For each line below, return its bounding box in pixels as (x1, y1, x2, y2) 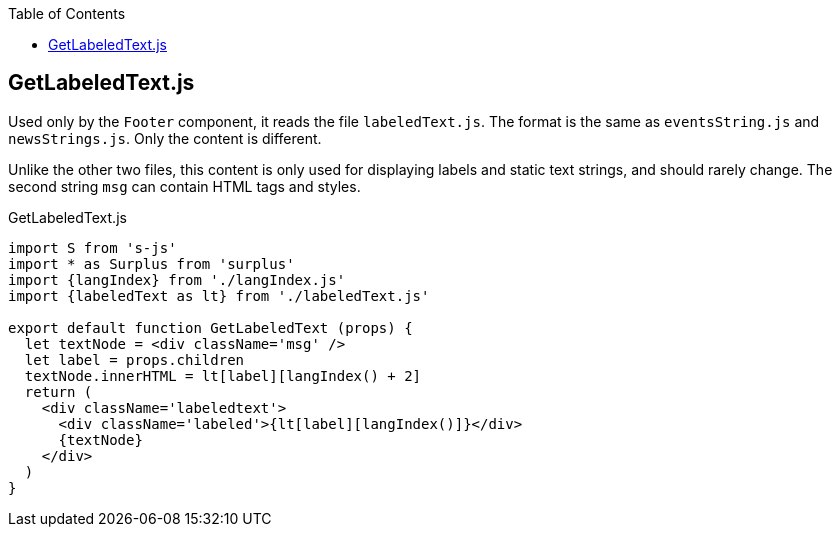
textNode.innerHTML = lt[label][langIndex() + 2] (24, 367, 422, 384)
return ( (24, 383, 93, 400)
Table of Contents (8, 5, 126, 22)
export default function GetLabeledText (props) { (8, 319, 413, 336)
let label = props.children (24, 351, 245, 368)
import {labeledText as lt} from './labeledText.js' (8, 287, 430, 304)
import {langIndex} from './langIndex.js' (8, 271, 346, 288)
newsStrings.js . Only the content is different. (8, 129, 322, 147)
